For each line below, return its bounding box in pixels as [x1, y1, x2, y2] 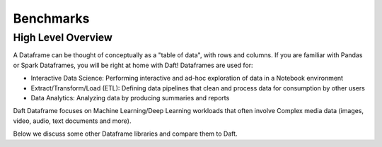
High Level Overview [13, 31, 113, 44]
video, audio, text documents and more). [13, 117, 132, 125]
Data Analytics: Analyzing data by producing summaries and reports [30, 93, 230, 102]
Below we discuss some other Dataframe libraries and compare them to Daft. [13, 129, 238, 138]
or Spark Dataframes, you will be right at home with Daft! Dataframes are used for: [13, 61, 254, 69]
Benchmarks [13, 11, 90, 26]
